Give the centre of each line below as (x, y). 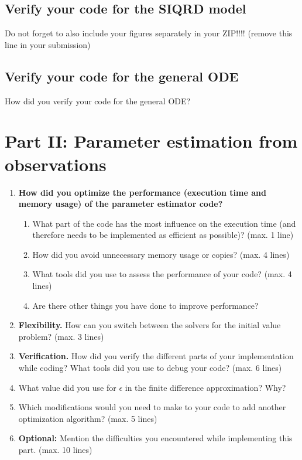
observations (56, 164)
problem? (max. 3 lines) (61, 336)
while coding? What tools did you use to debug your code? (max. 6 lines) (150, 368)
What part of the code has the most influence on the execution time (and (164, 223)
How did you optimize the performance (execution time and (142, 192)
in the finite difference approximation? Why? (205, 387)
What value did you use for (67, 387)
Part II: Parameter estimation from (151, 141)
